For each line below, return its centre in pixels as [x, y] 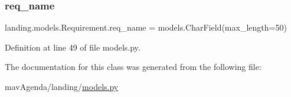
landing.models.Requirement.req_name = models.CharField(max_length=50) [146, 27]
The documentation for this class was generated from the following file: [133, 67]
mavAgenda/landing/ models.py [62, 86]
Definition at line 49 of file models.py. [73, 47]
